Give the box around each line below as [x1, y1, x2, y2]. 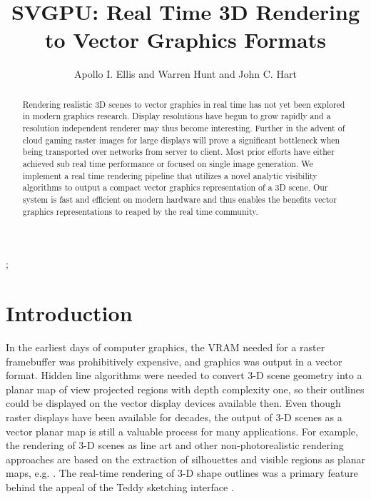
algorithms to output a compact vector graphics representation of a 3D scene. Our [22, 181, 328, 193]
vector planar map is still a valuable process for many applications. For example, [6, 423, 358, 438]
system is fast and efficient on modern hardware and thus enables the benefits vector [22, 193, 337, 205]
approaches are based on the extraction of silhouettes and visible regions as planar [6, 451, 365, 466]
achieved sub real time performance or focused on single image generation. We [22, 157, 313, 169]
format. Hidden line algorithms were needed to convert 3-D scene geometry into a [6, 368, 362, 383]
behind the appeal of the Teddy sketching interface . [6, 479, 234, 494]
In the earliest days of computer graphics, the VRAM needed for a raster [6, 339, 325, 354]
